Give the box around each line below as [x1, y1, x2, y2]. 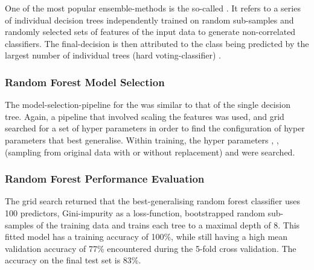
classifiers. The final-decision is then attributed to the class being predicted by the [5, 37, 309, 49]
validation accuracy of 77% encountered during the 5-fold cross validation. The [5, 242, 296, 254]
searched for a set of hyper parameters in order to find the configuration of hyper [5, 122, 305, 134]
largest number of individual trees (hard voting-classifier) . [5, 49, 221, 61]
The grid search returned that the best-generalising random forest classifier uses [5, 195, 300, 207]
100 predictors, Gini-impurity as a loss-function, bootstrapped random [5, 206, 265, 219]
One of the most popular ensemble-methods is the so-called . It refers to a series [5, 2, 301, 14]
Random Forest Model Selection [5, 74, 165, 89]
